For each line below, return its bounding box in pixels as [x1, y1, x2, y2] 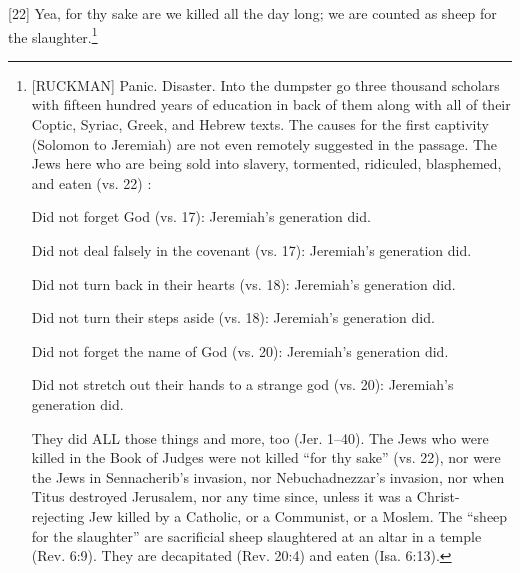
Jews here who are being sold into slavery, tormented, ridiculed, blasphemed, [31, 153, 502, 174]
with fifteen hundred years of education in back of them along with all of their [31, 94, 511, 115]
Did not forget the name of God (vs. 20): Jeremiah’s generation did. [31, 340, 449, 361]
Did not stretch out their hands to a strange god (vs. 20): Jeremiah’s [31, 374, 454, 395]
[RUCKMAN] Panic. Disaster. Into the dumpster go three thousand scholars [31, 74, 500, 95]
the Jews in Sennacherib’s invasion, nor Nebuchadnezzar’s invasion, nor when [31, 466, 505, 487]
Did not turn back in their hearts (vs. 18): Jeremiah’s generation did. [31, 273, 456, 294]
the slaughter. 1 [8, 23, 98, 47]
